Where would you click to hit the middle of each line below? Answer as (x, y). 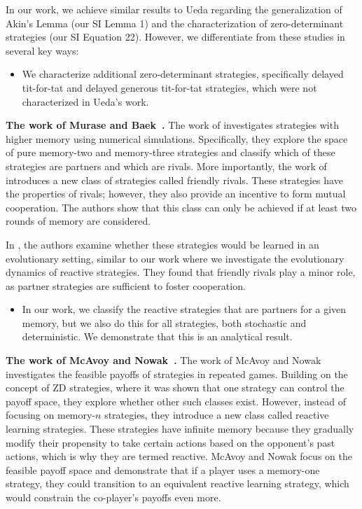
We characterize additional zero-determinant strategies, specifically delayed (183, 74)
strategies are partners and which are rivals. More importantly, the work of (166, 166)
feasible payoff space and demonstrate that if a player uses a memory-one (163, 469)
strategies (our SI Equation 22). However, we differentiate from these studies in (175, 37)
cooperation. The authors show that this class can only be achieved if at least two (181, 207)
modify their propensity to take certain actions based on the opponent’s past (170, 442)
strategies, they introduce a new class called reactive (217, 415)
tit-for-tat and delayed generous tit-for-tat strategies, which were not (169, 87)
